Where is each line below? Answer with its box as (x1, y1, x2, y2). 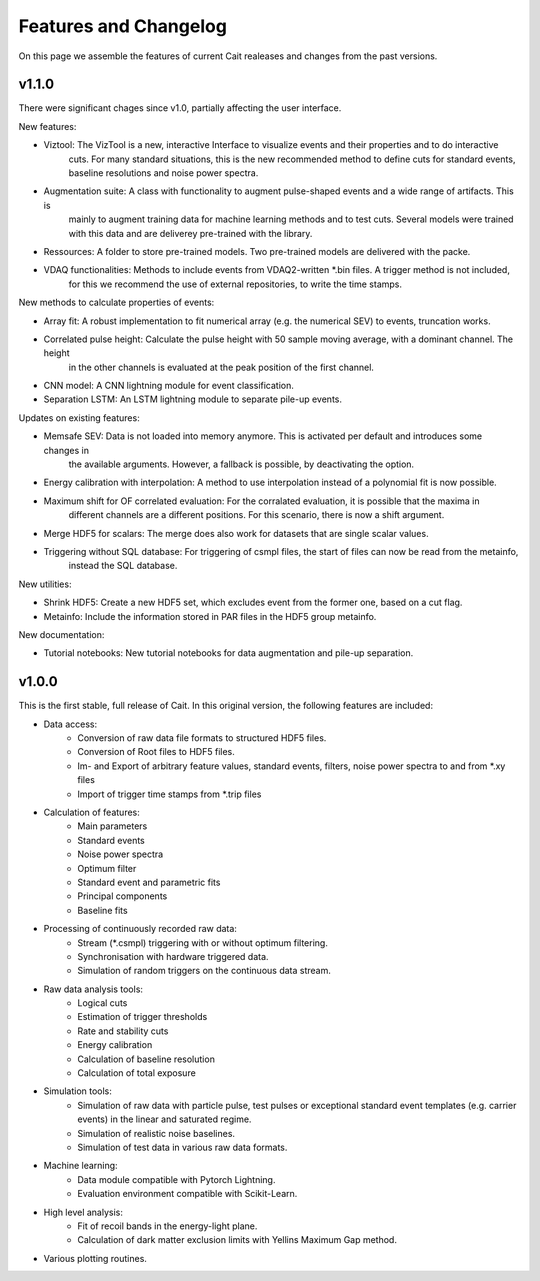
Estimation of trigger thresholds (77, 1011, 208, 1023)
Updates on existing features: (18, 411, 140, 424)
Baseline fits (77, 904, 129, 916)
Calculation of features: (43, 806, 140, 818)
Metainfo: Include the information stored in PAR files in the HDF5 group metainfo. (43, 610, 377, 622)
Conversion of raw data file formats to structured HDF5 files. (77, 732, 327, 744)
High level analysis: (43, 1206, 124, 1218)
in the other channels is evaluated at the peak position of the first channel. (68, 361, 375, 373)
